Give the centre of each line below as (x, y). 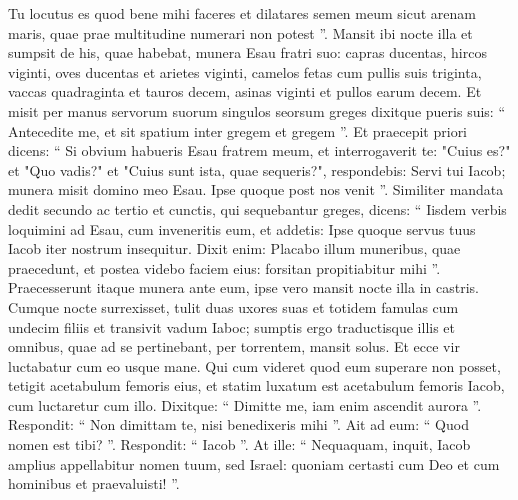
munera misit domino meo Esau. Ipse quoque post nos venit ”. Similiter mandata (256, 189)
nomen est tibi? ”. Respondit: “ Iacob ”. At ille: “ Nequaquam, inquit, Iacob (239, 444)
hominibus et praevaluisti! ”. (94, 483)
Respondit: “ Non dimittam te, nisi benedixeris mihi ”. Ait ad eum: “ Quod (238, 424)
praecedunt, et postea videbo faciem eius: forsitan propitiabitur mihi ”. (224, 267)
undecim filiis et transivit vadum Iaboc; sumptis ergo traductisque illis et (232, 326)
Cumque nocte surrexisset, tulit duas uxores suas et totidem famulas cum (233, 306)
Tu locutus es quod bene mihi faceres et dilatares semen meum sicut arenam (242, 13)
